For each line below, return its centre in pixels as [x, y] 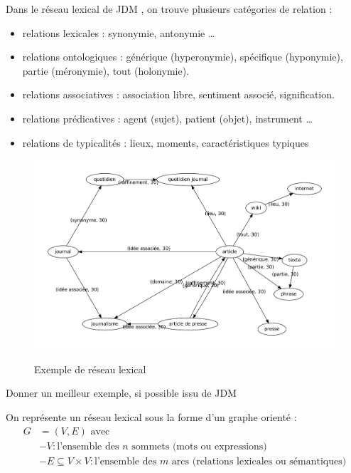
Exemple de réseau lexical [90, 369]
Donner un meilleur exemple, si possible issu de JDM [121, 393]
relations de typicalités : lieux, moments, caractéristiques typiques [166, 142]
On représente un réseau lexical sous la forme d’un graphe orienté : [151, 417]
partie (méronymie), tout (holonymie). [106, 70]
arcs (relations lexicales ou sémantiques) [259, 461]
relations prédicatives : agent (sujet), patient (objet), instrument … [167, 118]
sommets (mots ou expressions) [199, 446]
